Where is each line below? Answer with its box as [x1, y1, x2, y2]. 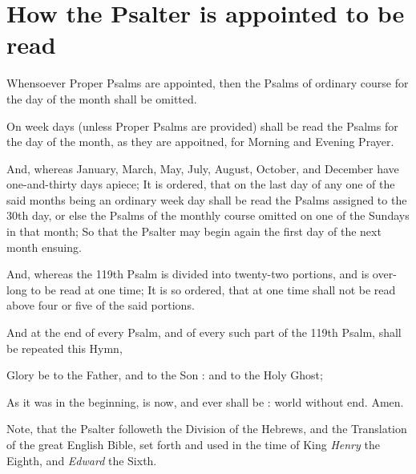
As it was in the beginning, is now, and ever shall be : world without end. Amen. [6, 393, 404, 410]
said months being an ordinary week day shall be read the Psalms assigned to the [6, 191, 407, 208]
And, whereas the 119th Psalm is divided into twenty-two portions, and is [6, 265, 370, 282]
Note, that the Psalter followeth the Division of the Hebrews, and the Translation [6, 420, 407, 437]
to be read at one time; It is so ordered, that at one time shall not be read [30, 281, 396, 298]
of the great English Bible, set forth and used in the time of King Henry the [6, 436, 380, 452]
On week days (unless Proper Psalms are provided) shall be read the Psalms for [6, 117, 398, 134]
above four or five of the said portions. [6, 297, 195, 314]
